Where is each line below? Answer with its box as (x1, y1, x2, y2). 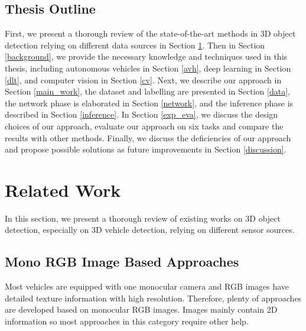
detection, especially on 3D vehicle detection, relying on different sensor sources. (5, 223, 295, 236)
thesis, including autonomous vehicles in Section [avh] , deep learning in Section (5, 61, 291, 74)
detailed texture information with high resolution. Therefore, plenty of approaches (5, 291, 302, 304)
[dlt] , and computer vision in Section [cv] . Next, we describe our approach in (5, 73, 282, 86)
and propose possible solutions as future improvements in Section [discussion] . (5, 143, 287, 155)
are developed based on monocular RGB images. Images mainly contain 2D (5, 303, 278, 316)
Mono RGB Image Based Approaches (5, 252, 239, 271)
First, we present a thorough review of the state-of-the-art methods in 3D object (5, 27, 296, 40)
